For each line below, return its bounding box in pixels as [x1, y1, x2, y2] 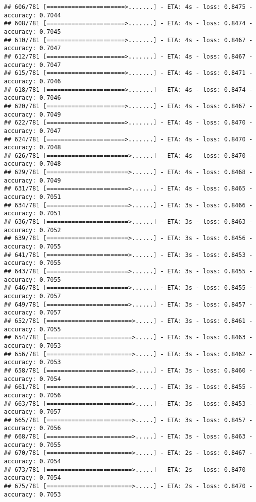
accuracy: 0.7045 [4, 28, 61, 35]
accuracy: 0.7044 [4, 11, 61, 19]
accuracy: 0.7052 [4, 226, 61, 234]
